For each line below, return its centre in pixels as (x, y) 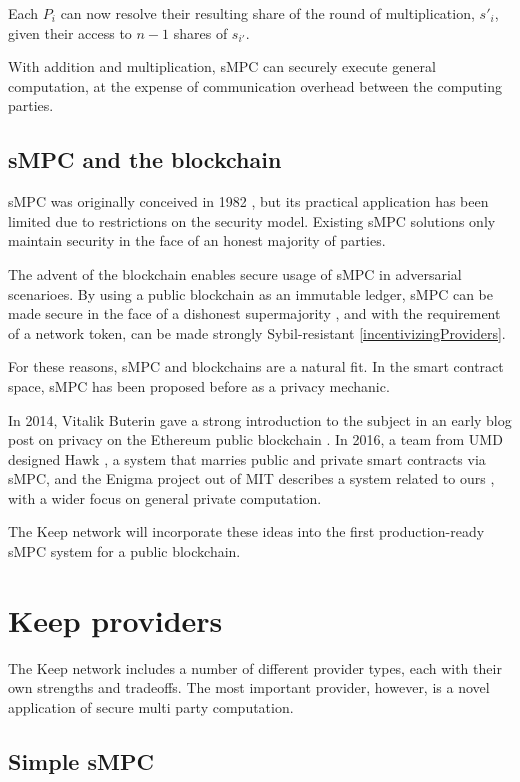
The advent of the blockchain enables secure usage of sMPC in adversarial (235, 273)
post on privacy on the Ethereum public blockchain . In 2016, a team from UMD (255, 439)
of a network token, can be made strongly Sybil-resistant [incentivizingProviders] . (257, 332)
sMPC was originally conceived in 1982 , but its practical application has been (248, 201)
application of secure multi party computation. (151, 706)
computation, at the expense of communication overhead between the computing (255, 85)
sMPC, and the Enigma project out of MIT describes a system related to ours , (251, 478)
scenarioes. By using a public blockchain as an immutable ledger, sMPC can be (250, 293)
